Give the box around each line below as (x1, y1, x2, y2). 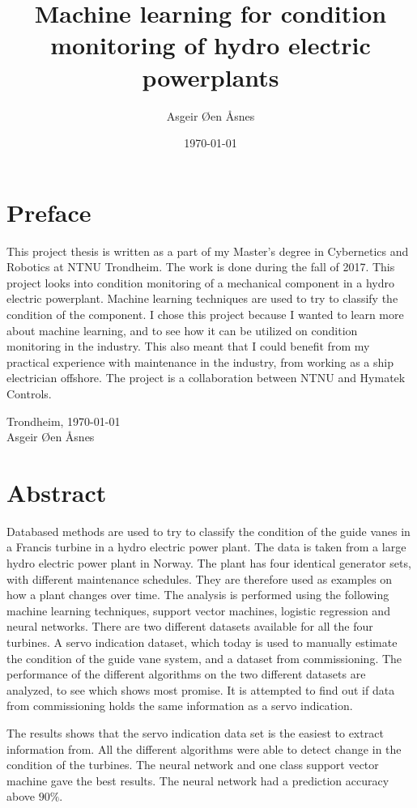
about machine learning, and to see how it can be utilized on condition (6, 321, 358, 338)
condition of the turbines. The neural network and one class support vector (6, 756, 379, 773)
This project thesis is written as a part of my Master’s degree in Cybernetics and (6, 242, 409, 259)
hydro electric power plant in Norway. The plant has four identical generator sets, (6, 555, 411, 572)
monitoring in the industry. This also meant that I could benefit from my (6, 338, 370, 355)
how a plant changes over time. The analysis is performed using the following (6, 586, 389, 603)
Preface (6, 195, 91, 228)
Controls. (6, 385, 52, 402)
